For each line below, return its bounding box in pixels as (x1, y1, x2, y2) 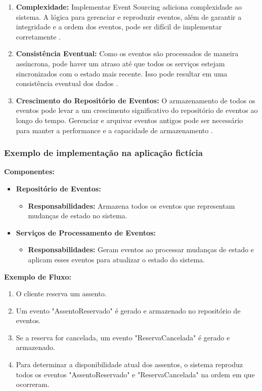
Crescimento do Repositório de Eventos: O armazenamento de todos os (16, 95, 255, 105)
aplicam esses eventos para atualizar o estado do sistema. (28, 254, 205, 264)
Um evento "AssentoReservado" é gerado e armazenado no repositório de (16, 305, 241, 316)
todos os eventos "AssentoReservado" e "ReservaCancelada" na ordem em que (16, 369, 255, 379)
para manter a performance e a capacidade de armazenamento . (16, 125, 213, 135)
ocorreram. (16, 379, 50, 389)
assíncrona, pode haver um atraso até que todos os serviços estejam (16, 58, 225, 68)
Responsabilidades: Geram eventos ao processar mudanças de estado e (28, 244, 254, 255)
